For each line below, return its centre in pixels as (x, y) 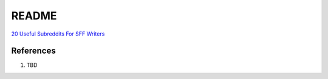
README (34, 16)
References (33, 51)
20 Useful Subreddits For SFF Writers (58, 34)
